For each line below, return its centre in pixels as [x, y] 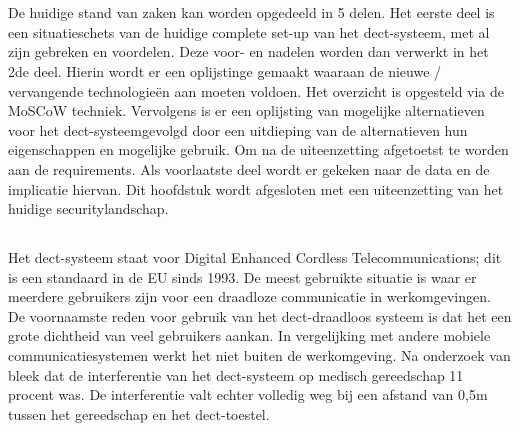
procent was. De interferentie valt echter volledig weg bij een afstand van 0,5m [248, 394]
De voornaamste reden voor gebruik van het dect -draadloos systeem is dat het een [260, 315]
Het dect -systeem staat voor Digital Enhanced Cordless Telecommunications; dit [255, 257]
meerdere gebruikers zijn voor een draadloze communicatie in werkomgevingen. [249, 296]
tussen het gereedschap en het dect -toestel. [139, 413]
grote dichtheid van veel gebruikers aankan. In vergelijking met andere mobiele [249, 335]
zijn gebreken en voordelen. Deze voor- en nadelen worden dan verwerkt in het [248, 51]
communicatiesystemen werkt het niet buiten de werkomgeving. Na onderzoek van [259, 355]
